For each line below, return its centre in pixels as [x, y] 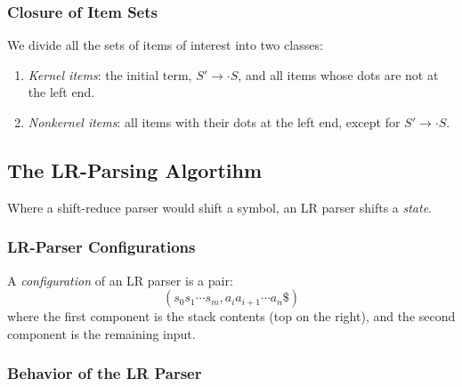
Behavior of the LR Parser [105, 373]
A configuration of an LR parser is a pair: [120, 280]
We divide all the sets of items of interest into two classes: [165, 45]
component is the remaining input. [101, 333]
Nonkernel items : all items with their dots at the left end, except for [214, 122]
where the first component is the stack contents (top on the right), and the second [231, 316]
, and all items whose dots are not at [338, 74]
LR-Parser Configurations [101, 247]
